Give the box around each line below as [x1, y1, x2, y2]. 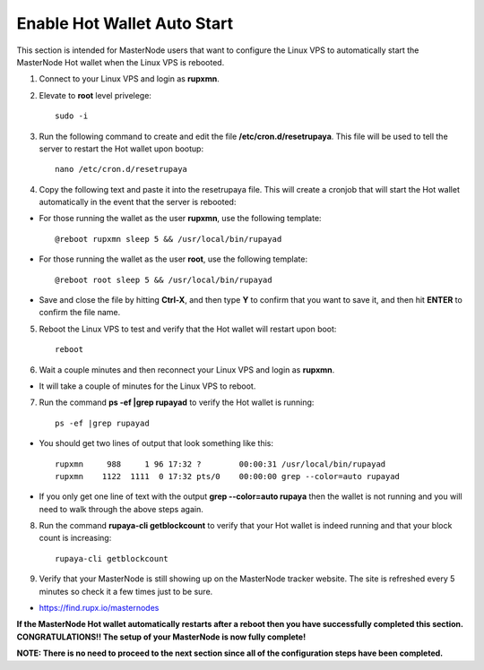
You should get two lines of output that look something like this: [39, 438, 273, 449]
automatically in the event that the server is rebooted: [39, 197, 237, 208]
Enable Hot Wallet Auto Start [16, 13, 233, 33]
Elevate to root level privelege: [39, 90, 152, 100]
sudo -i [55, 111, 89, 121]
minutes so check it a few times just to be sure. [39, 586, 213, 597]
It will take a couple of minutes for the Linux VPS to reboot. [39, 381, 256, 391]
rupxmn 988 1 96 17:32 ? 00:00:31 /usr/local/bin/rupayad [55, 459, 386, 469]
